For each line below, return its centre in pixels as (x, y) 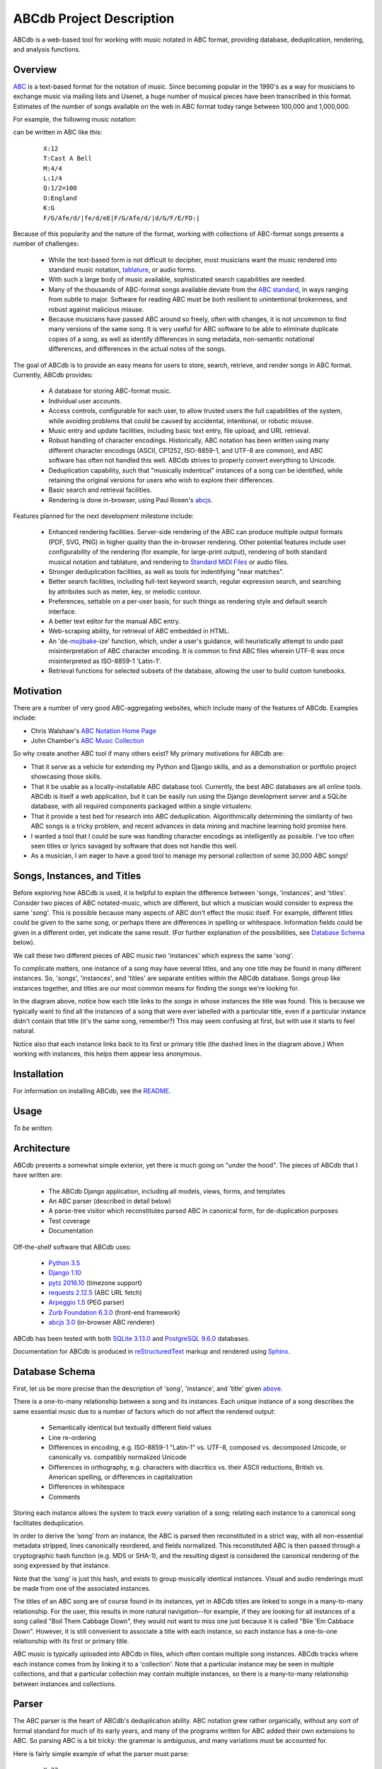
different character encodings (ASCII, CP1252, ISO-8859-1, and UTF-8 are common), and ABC (186, 450)
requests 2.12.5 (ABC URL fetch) (95, 1293)
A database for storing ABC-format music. (110, 391)
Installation (38, 1074)
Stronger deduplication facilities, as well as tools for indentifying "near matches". (166, 572)
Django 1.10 (65, 1273)
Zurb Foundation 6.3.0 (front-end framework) (114, 1312)
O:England (60, 198)
